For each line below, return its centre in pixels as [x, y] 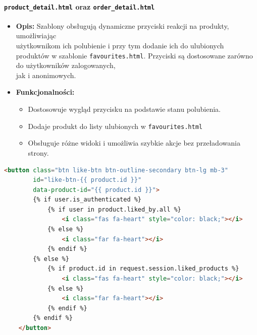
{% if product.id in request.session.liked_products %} [143, 269]
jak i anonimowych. [46, 75]
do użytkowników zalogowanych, [66, 65]
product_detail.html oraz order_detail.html [80, 6]
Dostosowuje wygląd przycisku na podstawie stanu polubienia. [124, 109]
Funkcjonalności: [45, 92]
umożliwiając [36, 36]
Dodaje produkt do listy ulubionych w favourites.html [115, 126]
